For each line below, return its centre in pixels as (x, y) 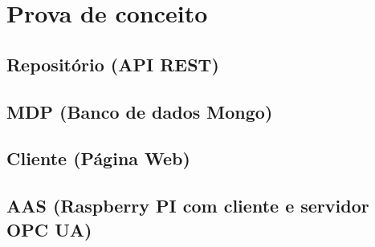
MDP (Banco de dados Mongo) (140, 111)
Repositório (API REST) (113, 64)
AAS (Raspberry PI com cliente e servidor (188, 206)
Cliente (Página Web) (98, 158)
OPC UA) (49, 229)
